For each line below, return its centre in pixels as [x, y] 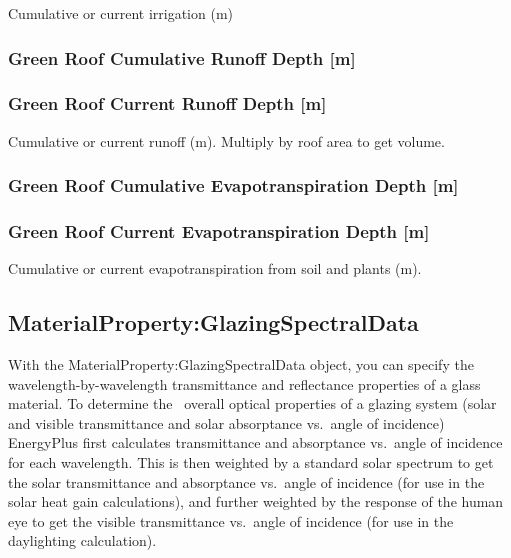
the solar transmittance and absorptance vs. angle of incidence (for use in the [246, 481]
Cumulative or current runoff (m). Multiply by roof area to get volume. [226, 140]
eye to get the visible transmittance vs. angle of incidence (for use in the [231, 520]
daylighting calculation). [82, 540]
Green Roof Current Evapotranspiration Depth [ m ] [219, 231]
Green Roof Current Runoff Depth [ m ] [167, 103]
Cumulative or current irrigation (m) [120, 13]
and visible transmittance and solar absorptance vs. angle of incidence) [226, 422]
